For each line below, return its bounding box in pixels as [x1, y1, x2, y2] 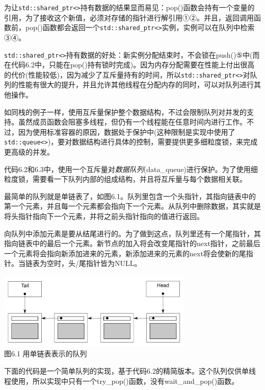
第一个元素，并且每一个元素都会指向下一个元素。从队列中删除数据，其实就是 [4, 201, 261, 211]
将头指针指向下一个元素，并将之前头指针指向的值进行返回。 [4, 211, 204, 221]
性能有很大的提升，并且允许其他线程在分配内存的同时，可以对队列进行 [18, 79, 254, 90]
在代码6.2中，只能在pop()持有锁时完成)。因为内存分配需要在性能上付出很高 [4, 59, 255, 70]
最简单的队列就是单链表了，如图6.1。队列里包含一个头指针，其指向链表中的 [4, 190, 256, 201]
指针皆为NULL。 [86, 258, 142, 269]
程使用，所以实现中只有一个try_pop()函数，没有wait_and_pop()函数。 [4, 375, 239, 386]
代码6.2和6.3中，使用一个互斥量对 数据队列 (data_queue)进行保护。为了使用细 [4, 163, 258, 174]
